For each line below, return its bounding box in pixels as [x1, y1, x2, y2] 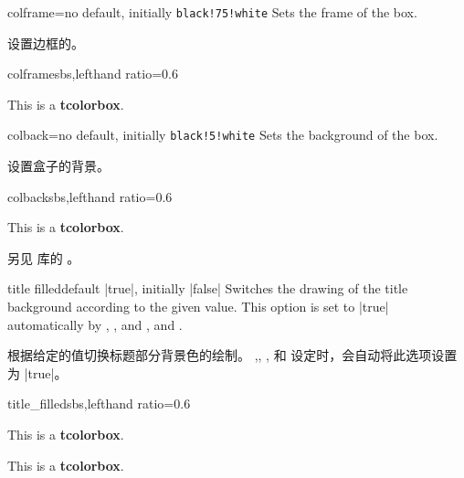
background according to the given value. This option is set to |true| [7, 297, 389, 316]
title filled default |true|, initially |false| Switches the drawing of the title [7, 279, 408, 298]
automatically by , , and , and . [7, 314, 183, 334]
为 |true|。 [7, 363, 68, 382]
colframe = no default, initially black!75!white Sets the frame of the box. [7, 3, 417, 21]
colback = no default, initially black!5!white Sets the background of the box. [7, 125, 438, 144]
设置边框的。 [7, 33, 84, 52]
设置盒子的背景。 [7, 156, 110, 175]
